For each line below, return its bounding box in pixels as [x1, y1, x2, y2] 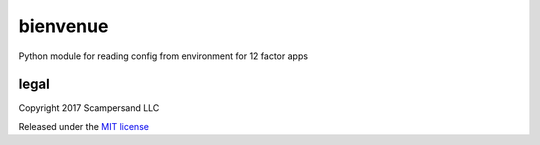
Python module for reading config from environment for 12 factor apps [18, 50, 309, 62]
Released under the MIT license [18, 120, 150, 132]
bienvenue [18, 15, 109, 37]
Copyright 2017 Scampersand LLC [18, 102, 160, 114]
